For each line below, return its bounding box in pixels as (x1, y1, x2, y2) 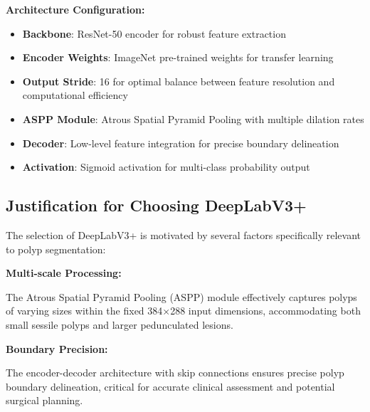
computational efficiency (22, 88, 128, 102)
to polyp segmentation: (6, 241, 106, 256)
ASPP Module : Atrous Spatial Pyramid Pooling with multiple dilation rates (22, 111, 364, 126)
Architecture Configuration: (6, 2, 145, 16)
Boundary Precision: (6, 341, 108, 356)
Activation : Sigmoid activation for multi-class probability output (22, 159, 310, 174)
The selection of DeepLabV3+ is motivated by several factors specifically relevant (6, 227, 361, 242)
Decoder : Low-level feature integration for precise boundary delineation (22, 135, 339, 150)
